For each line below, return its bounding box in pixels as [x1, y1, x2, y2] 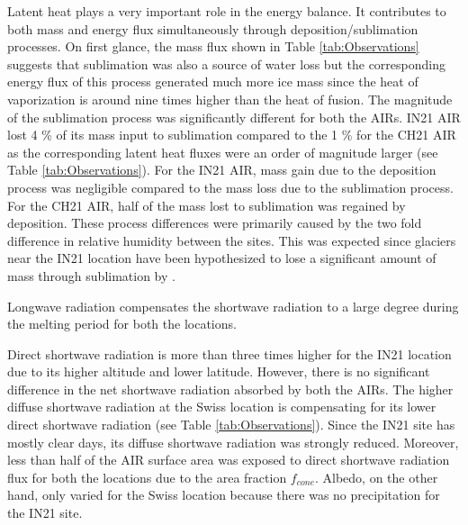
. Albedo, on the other [314, 467, 438, 486]
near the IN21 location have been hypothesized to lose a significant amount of [7, 249, 436, 267]
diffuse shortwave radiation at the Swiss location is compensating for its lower [7, 397, 436, 416]
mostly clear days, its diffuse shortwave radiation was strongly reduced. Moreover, [7, 432, 459, 451]
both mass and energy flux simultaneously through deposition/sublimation [7, 19, 418, 38]
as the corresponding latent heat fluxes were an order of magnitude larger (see [7, 142, 438, 161]
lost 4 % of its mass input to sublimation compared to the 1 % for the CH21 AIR [7, 125, 456, 144]
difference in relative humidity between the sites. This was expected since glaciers [7, 231, 456, 249]
